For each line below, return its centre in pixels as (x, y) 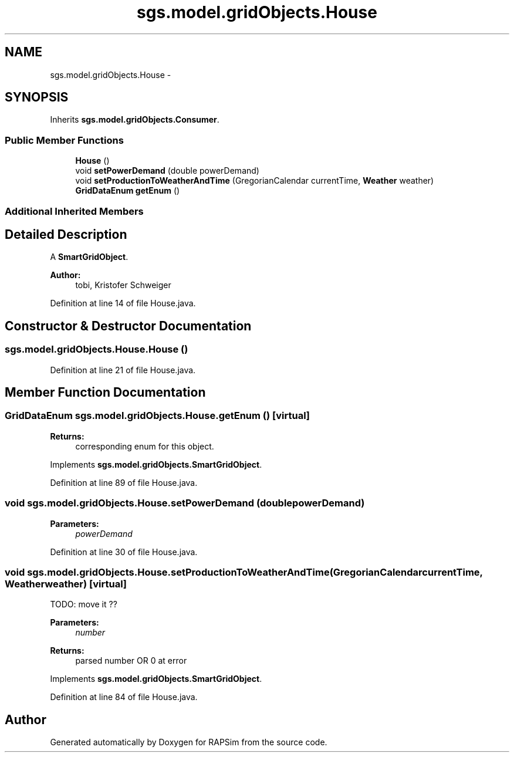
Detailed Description (66, 234)
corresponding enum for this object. (145, 446)
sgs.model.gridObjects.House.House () (97, 349)
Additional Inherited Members (74, 211)
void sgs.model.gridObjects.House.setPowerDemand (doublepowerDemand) (185, 503)
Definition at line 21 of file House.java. (123, 370)
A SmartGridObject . (89, 257)
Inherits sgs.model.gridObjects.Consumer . (135, 120)
